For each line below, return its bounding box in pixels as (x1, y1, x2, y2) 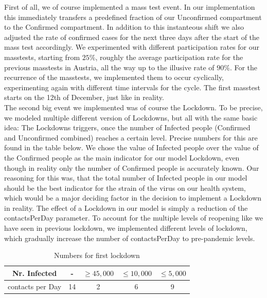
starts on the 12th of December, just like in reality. (4, 92, 164, 103)
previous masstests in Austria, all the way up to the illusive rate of (4, 62, 215, 72)
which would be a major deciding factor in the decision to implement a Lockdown (4, 192, 262, 203)
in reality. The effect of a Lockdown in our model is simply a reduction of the (4, 202, 248, 213)
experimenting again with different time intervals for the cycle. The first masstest (4, 82, 260, 92)
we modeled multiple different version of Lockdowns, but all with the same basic (4, 112, 258, 123)
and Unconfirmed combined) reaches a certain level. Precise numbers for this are (4, 132, 258, 143)
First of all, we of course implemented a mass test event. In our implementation (4, 2, 255, 12)
